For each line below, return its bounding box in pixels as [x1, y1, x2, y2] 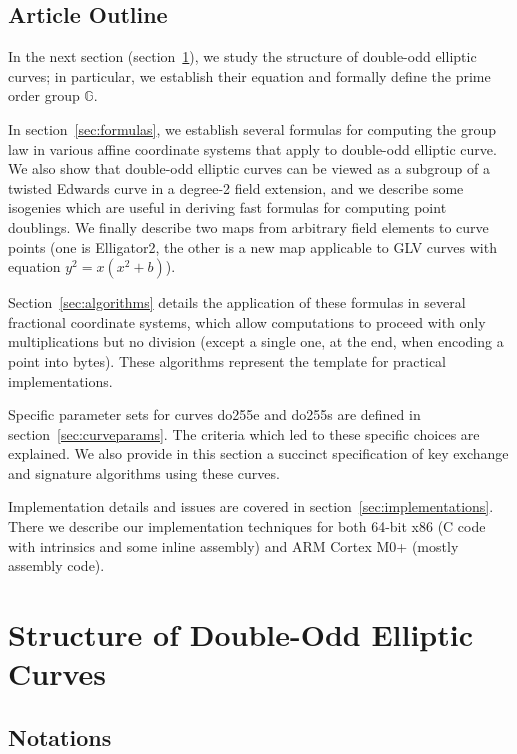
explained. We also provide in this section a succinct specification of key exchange [8, 443, 509, 464]
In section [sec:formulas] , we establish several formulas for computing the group [8, 118, 497, 139]
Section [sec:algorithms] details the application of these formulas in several [8, 292, 466, 313]
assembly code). [8, 555, 105, 576]
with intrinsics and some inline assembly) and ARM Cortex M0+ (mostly [8, 535, 459, 556]
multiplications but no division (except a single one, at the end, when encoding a [8, 331, 504, 352]
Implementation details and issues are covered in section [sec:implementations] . [8, 496, 494, 517]
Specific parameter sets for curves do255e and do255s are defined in [8, 404, 421, 425]
